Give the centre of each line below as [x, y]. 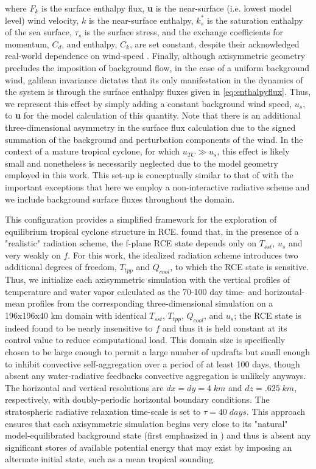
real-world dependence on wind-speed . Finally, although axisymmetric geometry [155, 56]
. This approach [276, 411]
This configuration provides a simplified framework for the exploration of [141, 219]
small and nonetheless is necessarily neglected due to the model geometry [142, 163]
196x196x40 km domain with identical [76, 315]
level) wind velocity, [42, 20]
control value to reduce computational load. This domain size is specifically [145, 340]
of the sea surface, [38, 32]
